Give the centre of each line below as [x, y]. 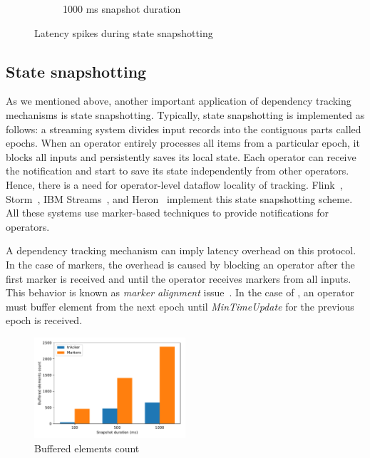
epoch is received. [44, 320]
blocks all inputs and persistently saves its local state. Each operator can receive [181, 156]
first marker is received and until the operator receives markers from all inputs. [179, 278]
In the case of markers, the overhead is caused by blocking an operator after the [180, 264]
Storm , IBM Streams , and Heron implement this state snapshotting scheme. [179, 198]
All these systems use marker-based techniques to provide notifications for [168, 213]
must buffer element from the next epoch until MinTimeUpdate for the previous [180, 306]
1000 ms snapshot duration [122, 9]
